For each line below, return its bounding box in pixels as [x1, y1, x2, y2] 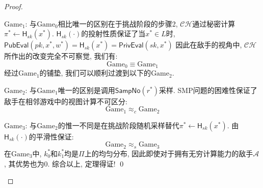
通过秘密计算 [192, 18, 235, 29]
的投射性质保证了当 [81, 28, 146, 39]
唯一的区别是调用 [58, 84, 115, 95]
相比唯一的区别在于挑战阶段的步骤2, [58, 18, 178, 29]
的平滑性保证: [29, 131, 74, 142]
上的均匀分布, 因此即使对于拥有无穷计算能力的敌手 [84, 148, 253, 158]
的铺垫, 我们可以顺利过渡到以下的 [39, 67, 151, 78]
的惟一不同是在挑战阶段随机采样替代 [58, 120, 179, 130]
